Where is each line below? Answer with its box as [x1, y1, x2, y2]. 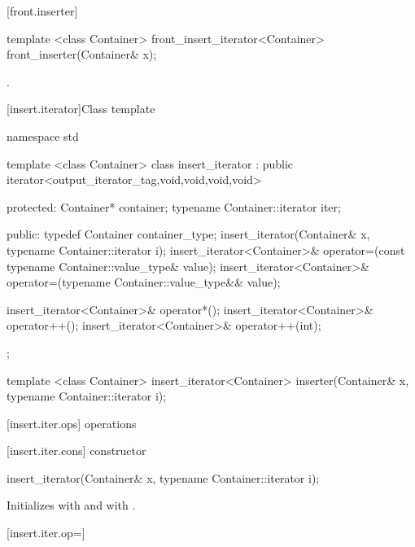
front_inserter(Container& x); [7, 46, 157, 63]
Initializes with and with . [7, 497, 136, 514]
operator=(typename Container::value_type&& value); [7, 273, 281, 291]
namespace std [7, 127, 79, 144]
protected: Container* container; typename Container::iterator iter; [7, 198, 341, 215]
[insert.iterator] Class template [7, 100, 155, 117]
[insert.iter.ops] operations [7, 414, 137, 431]
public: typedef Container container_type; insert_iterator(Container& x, [7, 225, 370, 243]
